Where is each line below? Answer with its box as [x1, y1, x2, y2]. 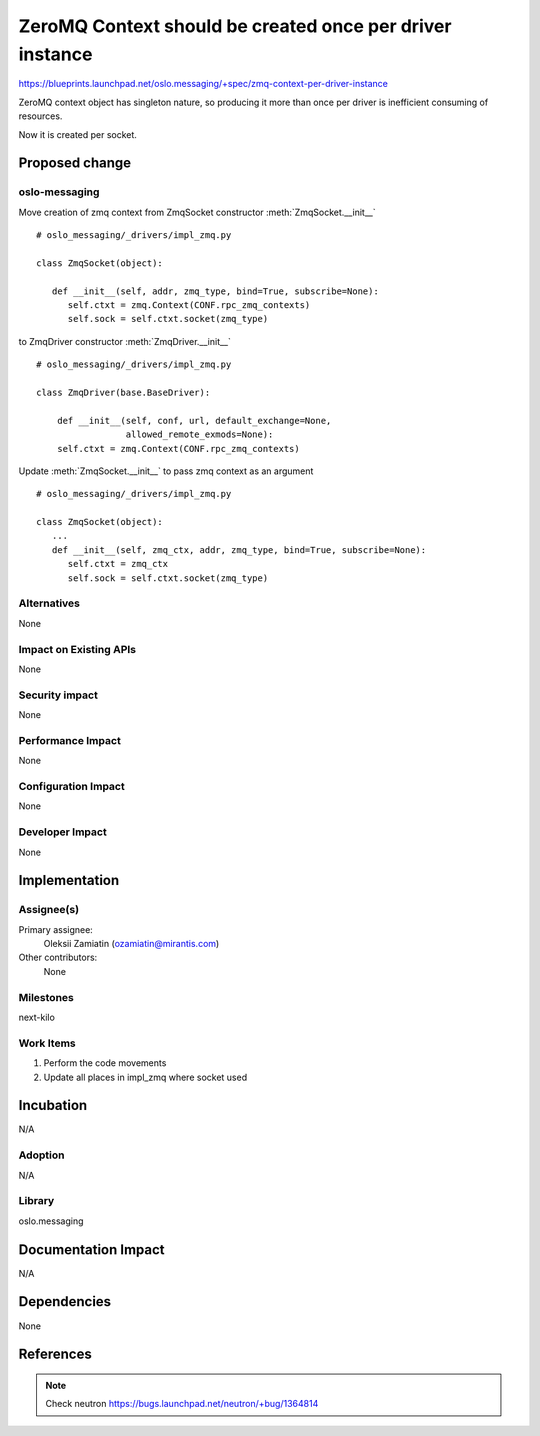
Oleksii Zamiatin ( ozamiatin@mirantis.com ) [43, 938, 220, 950]
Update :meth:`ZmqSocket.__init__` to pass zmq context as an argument [18, 465, 314, 477]
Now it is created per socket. [18, 128, 137, 140]
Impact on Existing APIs [18, 642, 137, 656]
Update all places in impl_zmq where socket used [43, 1071, 248, 1083]
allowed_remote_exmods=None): [125, 429, 274, 440]
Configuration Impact [18, 779, 125, 793]
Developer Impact [18, 825, 107, 839]
